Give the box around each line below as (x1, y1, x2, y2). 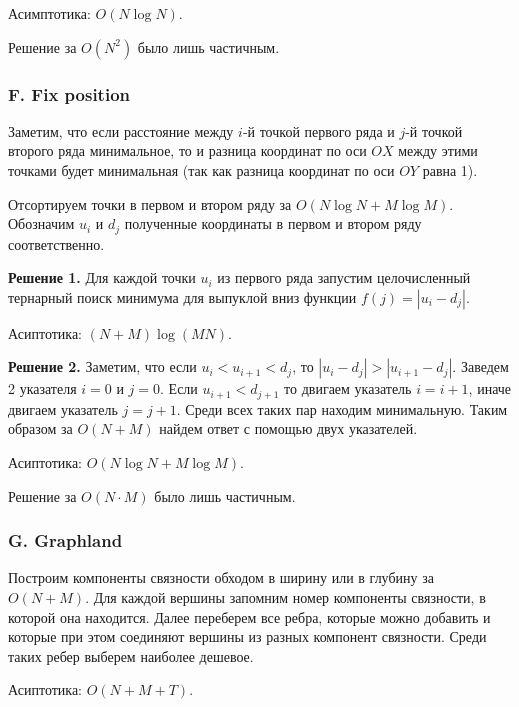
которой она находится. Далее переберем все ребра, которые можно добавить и (8, 606, 491, 627)
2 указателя (8, 378, 77, 399)
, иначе (468, 378, 512, 399)
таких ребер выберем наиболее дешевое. (8, 645, 254, 666)
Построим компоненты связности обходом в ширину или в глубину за (8, 567, 434, 588)
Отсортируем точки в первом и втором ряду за (8, 193, 292, 214)
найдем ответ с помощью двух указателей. (159, 418, 418, 439)
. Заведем (452, 356, 509, 377)
